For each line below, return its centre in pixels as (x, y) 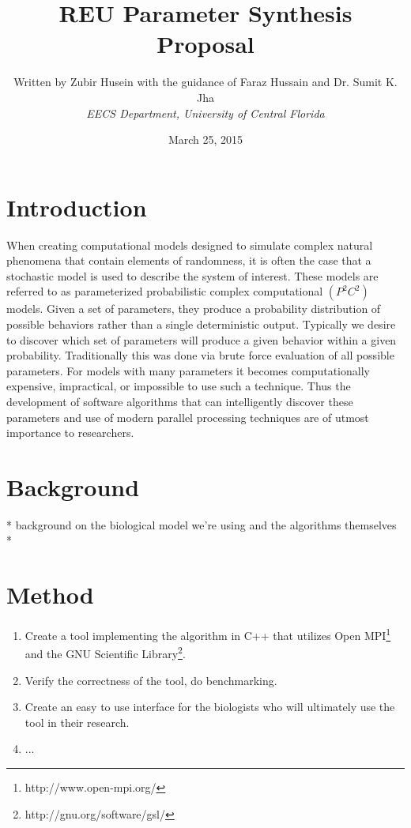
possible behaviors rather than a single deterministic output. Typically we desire (201, 324)
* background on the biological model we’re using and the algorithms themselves (202, 524)
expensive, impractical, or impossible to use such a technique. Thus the (179, 386)
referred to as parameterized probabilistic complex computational (165, 291)
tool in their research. (77, 722)
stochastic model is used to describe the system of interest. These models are (192, 275)
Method (50, 595)
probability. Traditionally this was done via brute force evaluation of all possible (200, 355)
